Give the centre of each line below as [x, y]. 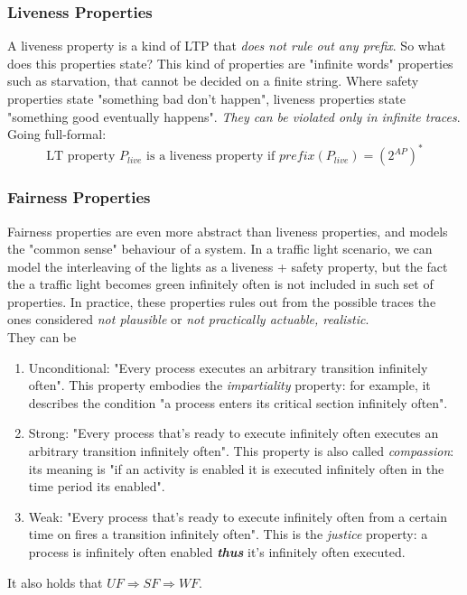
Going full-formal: [57, 134]
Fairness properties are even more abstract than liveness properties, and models [228, 231]
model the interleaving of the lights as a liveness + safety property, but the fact [228, 266]
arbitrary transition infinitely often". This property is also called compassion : [241, 451]
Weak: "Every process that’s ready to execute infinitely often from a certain [238, 516]
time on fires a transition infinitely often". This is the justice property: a [228, 534]
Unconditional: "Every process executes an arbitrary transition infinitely [228, 367]
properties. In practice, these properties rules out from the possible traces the [222, 301]
